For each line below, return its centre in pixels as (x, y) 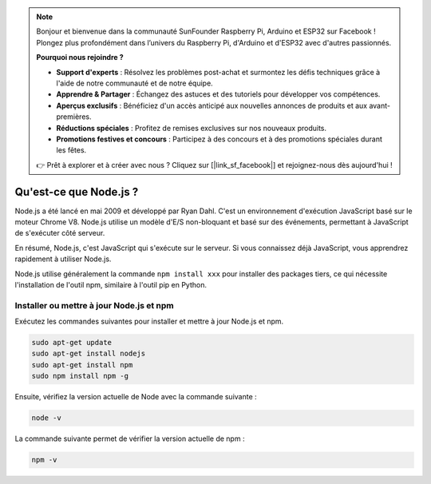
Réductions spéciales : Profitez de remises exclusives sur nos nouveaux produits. (192, 128)
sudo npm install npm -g (80, 376)
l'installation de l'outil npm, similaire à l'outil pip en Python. (111, 284)
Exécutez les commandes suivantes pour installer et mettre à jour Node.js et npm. (149, 321)
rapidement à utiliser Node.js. (63, 259)
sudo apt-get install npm (82, 365)
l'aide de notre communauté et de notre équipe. (134, 83)
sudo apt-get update (71, 343)
